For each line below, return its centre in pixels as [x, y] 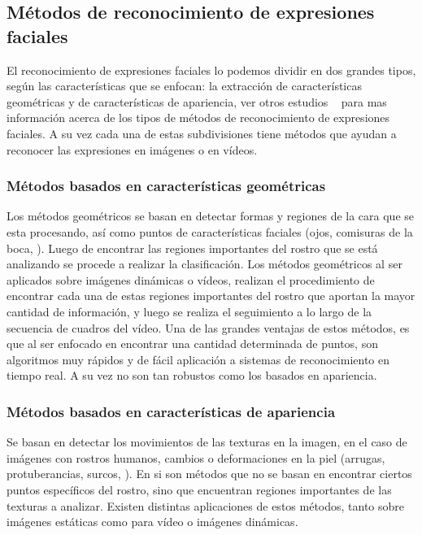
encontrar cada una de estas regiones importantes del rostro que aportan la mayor [211, 296]
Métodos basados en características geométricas [166, 186]
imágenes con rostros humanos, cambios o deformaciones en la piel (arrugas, [196, 457]
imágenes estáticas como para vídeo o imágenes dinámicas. [152, 522]
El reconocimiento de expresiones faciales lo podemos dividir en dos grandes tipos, [211, 70]
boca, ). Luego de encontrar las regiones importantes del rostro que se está [192, 248]
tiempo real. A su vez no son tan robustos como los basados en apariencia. [192, 375]
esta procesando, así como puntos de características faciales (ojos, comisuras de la [210, 231]
